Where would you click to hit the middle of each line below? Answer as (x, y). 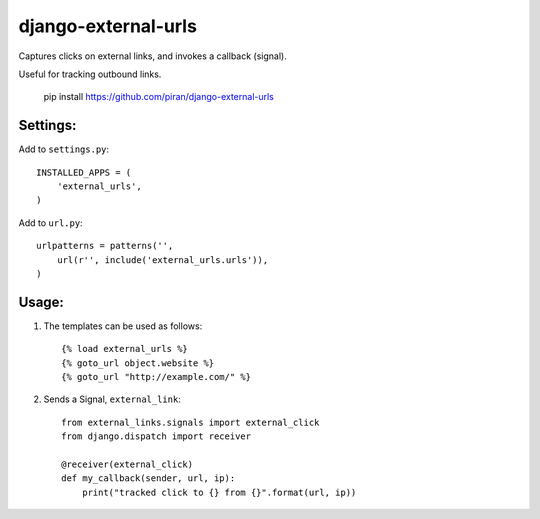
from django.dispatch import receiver (156, 436)
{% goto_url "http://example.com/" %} (156, 377)
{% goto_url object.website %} (138, 363)
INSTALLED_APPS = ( (84, 172)
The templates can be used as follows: (123, 326)
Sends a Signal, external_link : (112, 399)
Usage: (41, 301)
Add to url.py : (51, 222)
